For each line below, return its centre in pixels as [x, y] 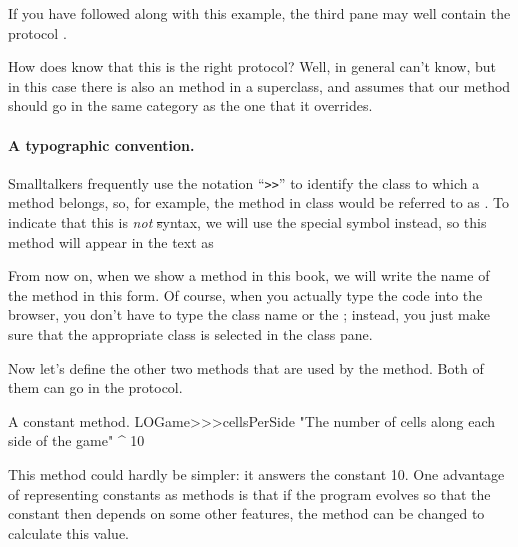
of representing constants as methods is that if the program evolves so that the [249, 493]
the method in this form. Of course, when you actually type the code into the [245, 294]
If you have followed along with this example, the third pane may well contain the [259, 13]
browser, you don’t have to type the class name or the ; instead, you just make [249, 314]
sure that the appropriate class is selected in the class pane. [190, 333]
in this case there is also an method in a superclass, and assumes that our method [259, 85]
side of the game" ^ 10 [76, 440]
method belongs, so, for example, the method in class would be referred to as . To [259, 202]
